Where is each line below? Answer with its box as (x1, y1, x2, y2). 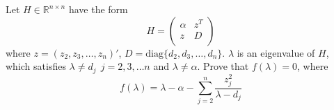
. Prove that (197, 59, 249, 73)
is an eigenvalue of (237, 45, 315, 59)
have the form (68, 2, 128, 16)
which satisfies (6, 59, 66, 73)
